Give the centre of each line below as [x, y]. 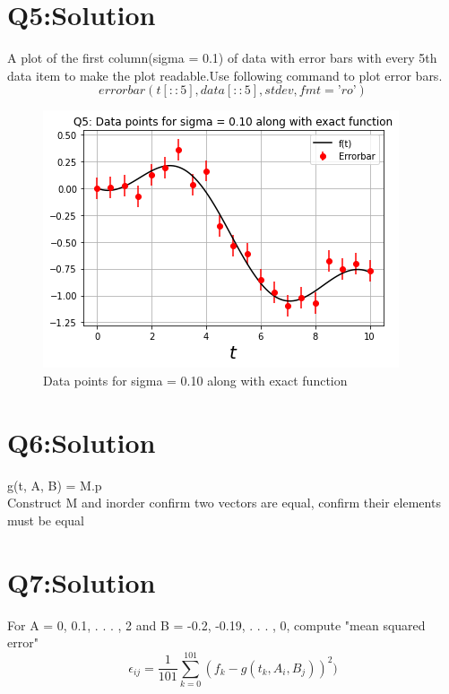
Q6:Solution [82, 442]
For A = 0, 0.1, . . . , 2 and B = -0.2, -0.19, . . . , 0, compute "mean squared [216, 625]
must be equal [46, 520]
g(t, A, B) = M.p [55, 485]
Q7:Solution [82, 581]
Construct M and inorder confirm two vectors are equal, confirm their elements [224, 503]
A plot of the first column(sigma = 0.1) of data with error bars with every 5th [222, 58]
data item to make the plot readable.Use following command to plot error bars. [225, 75]
